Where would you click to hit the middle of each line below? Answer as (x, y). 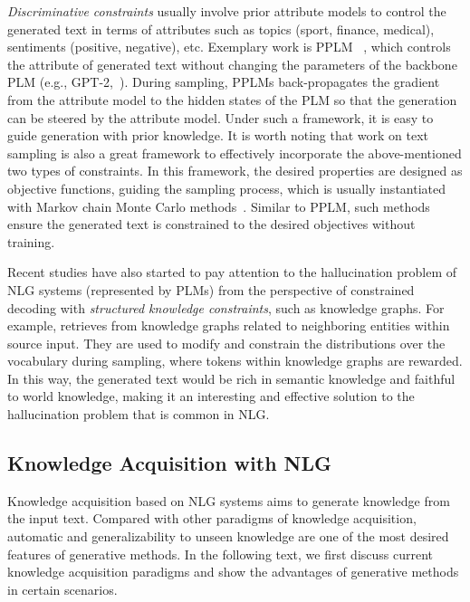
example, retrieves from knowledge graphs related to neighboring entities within (229, 325)
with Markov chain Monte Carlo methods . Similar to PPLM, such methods (219, 206)
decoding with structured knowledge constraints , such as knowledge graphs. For (226, 307)
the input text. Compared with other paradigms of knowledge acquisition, (212, 518)
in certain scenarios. (62, 589)
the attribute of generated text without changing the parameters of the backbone (232, 64)
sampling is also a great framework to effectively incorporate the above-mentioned (235, 153)
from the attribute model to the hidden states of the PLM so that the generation (232, 99)
